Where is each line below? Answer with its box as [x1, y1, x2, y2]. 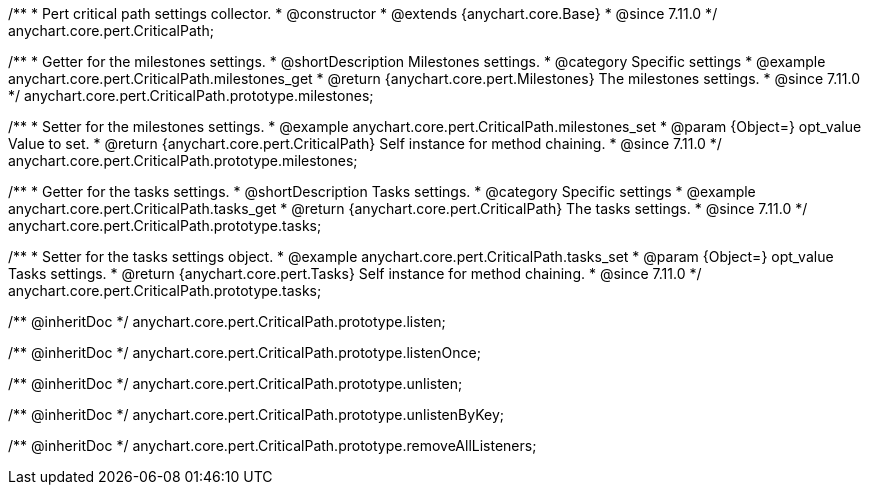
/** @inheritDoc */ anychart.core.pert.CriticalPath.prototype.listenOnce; [8, 344, 481, 361]
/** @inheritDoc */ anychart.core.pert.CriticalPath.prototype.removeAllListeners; [8, 437, 537, 454]
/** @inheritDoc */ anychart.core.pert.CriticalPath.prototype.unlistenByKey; [8, 406, 504, 423]
